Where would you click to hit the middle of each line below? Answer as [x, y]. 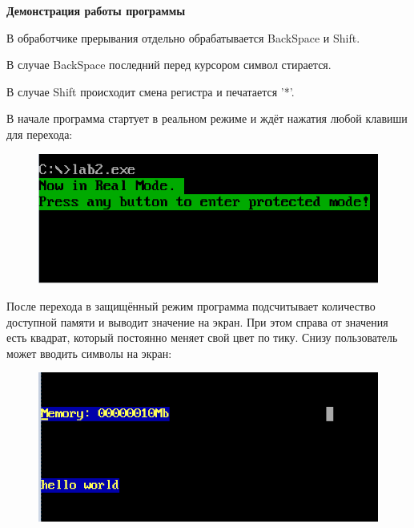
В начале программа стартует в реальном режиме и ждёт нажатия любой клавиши [207, 118]
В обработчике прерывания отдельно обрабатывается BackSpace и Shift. [183, 37]
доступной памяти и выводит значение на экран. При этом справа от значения [197, 321]
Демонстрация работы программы [96, 10]
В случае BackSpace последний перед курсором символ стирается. [169, 65]
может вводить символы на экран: [89, 353]
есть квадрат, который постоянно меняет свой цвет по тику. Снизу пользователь [202, 337]
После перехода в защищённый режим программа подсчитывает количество [191, 306]
